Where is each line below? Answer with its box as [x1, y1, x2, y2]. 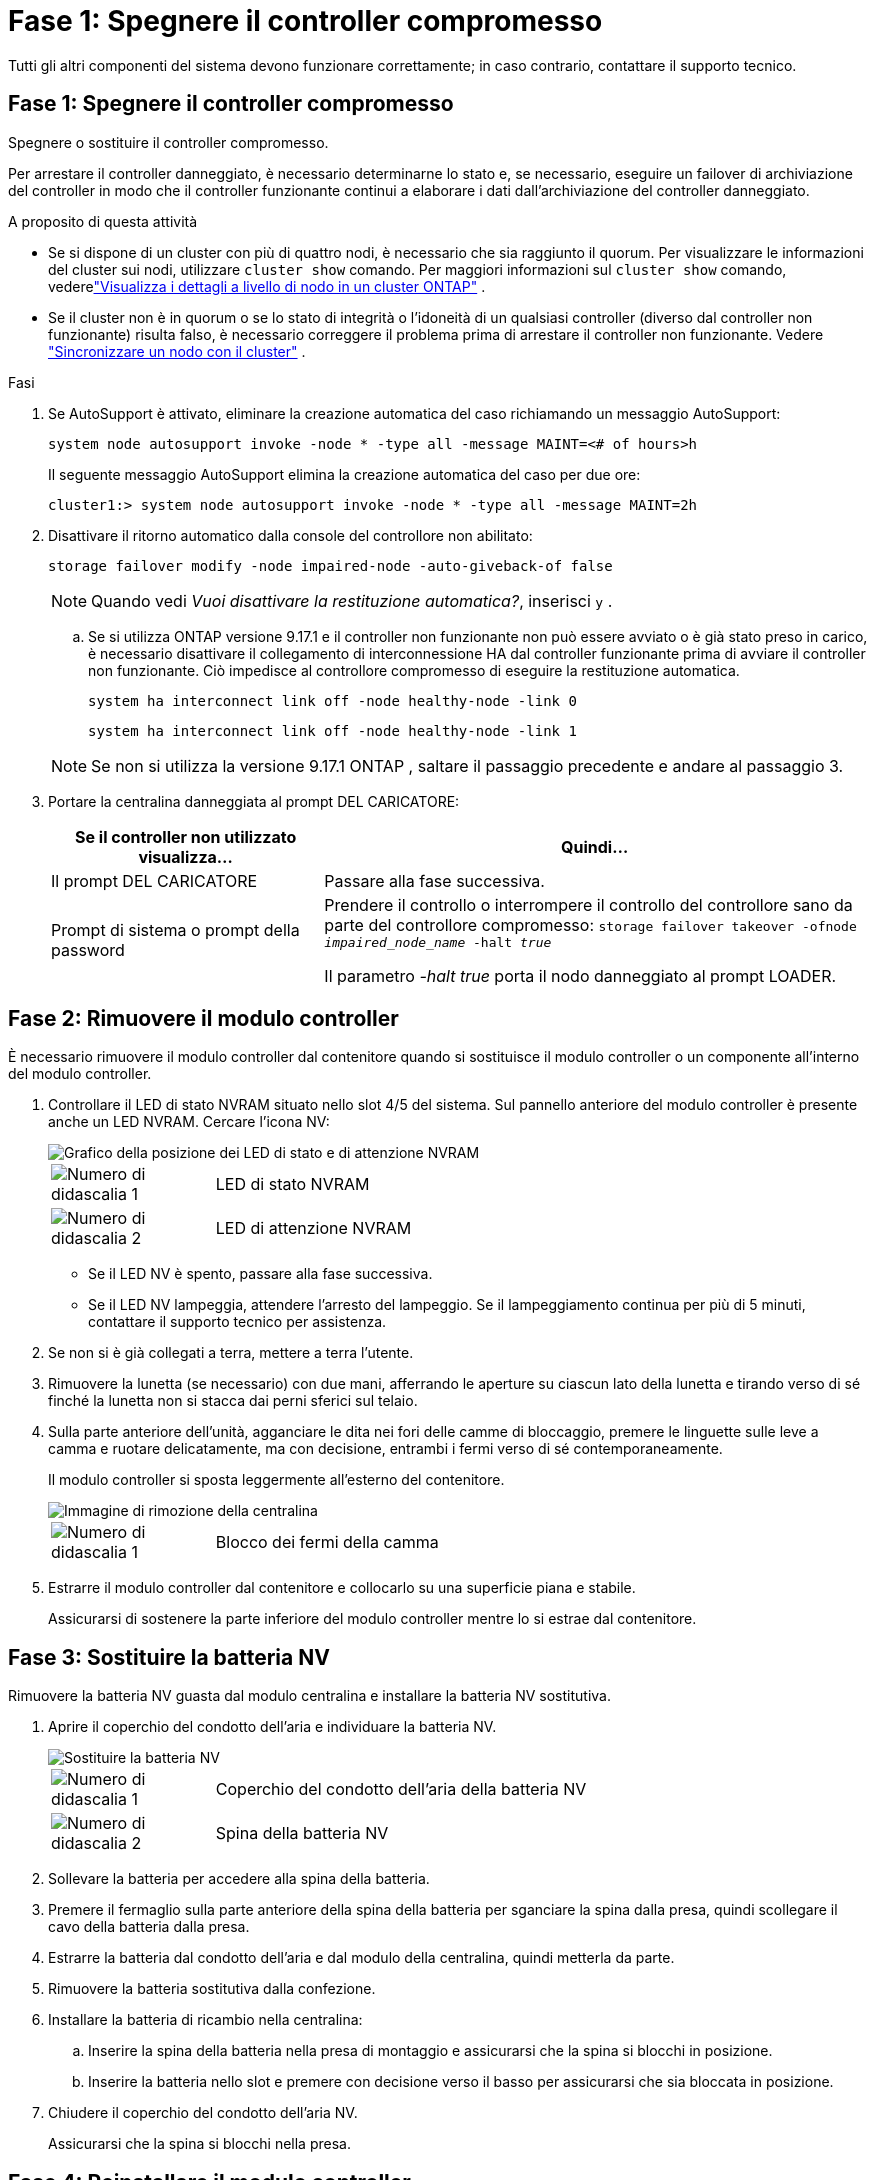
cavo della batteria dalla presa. [48, 1918, 250, 1936]
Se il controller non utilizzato [75, 826, 297, 847]
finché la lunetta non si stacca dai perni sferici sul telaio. [48, 1392, 418, 1410]
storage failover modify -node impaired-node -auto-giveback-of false [48, 557, 613, 574]
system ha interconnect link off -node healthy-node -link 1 [88, 722, 577, 739]
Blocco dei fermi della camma [215, 1532, 439, 1553]
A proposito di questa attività [8, 212, 198, 230]
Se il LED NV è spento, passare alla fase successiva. [88, 1265, 433, 1283]
